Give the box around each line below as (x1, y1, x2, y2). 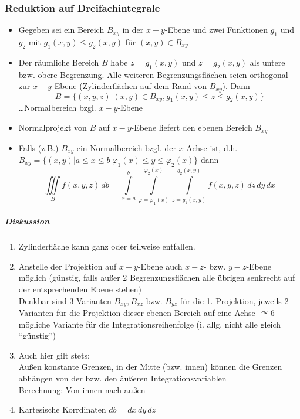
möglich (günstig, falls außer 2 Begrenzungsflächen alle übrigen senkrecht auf (18, 271, 295, 284)
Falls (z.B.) (18, 141, 59, 154)
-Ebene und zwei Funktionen (164, 23, 268, 36)
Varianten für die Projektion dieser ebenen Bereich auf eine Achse (18, 306, 255, 319)
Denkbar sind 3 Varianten (18, 294, 112, 306)
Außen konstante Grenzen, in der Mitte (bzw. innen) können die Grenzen (18, 360, 282, 373)
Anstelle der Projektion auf (18, 260, 117, 272)
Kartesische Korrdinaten (18, 403, 106, 415)
